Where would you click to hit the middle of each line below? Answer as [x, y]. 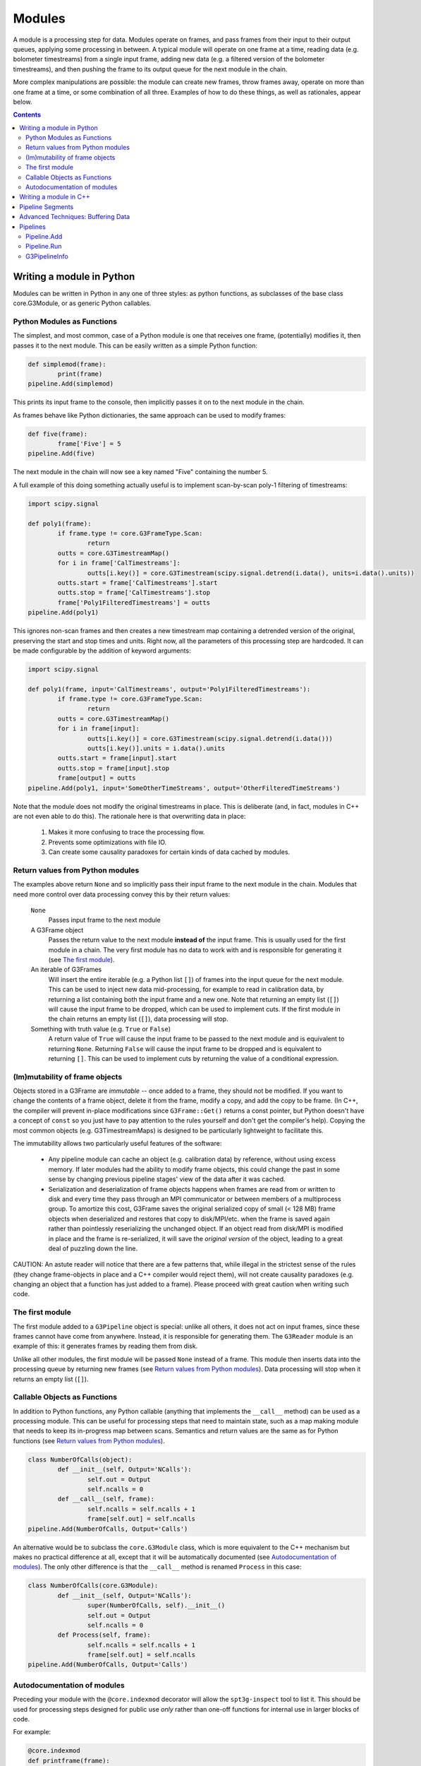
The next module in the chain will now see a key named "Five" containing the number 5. [140, 472]
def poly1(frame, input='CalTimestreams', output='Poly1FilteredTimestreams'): [169, 689]
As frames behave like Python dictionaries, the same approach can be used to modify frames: [149, 415]
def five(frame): [58, 434]
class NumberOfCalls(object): [80, 1459]
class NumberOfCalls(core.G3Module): [93, 1586]
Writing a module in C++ [55, 197]
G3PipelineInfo [47, 256]
